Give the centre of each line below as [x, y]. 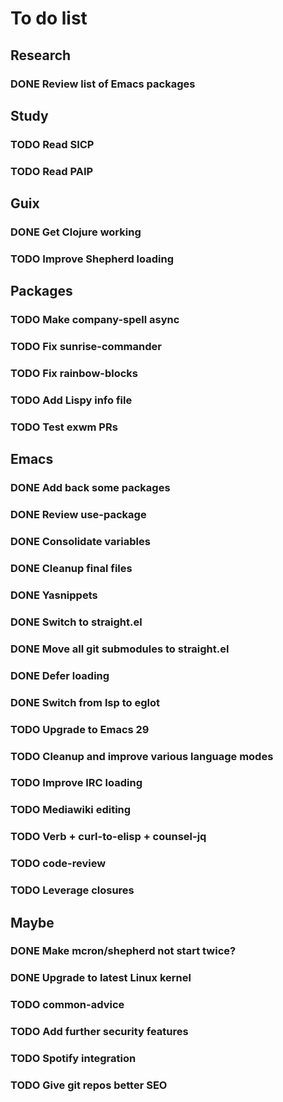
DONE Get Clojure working [76, 232]
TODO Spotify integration [73, 1059]
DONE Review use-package [78, 515]
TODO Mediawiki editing [71, 810]
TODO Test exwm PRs [64, 427]
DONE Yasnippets [54, 595]
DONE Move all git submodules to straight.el [120, 649]
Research [41, 55]
